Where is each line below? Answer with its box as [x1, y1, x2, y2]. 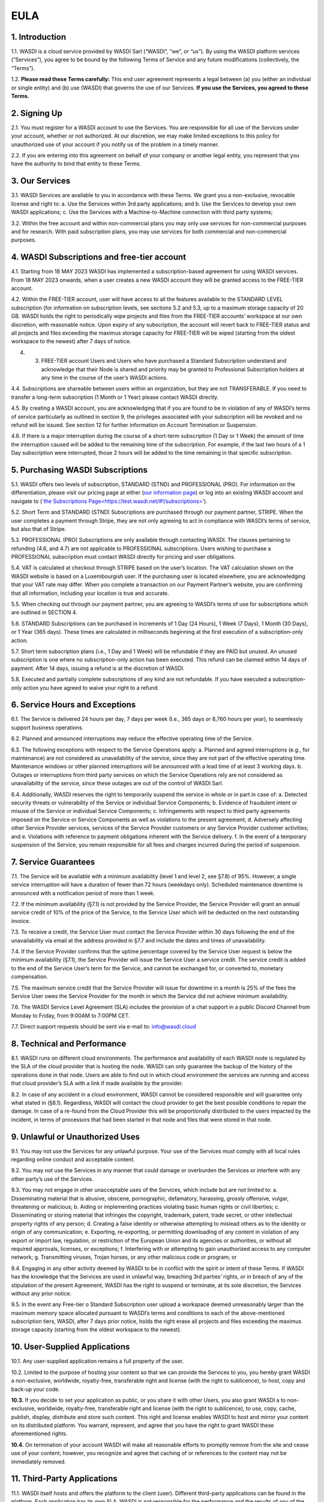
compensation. [11, 973, 48, 981]
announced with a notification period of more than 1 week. [11, 889, 155, 896]
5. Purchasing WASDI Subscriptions [11, 464, 148, 475]
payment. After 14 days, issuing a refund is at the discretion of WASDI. [11, 664, 185, 672]
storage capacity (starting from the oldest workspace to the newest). [11, 1326, 182, 1333]
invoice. [11, 917, 31, 925]
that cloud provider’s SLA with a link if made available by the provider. [11, 1080, 184, 1087]
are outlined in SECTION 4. [11, 609, 77, 616]
